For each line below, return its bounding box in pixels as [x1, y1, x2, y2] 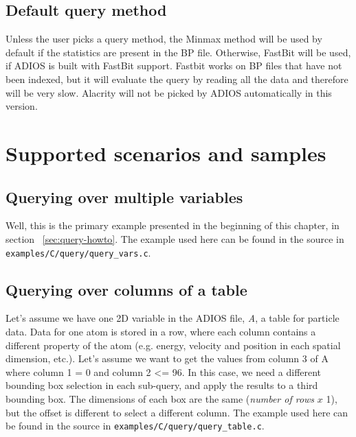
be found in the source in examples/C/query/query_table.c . [5, 418, 265, 433]
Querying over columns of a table [5, 279, 247, 300]
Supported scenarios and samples [5, 139, 326, 167]
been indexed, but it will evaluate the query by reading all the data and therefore [5, 71, 348, 86]
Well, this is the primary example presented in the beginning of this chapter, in [5, 218, 340, 233]
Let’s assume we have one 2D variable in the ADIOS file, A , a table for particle [5, 311, 340, 325]
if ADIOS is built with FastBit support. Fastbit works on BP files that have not [5, 58, 342, 73]
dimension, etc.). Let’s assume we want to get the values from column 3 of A [5, 351, 329, 366]
